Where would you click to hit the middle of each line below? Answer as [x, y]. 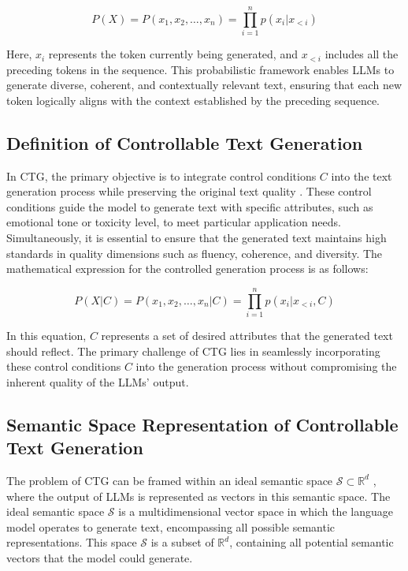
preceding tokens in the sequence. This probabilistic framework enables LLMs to [200, 69]
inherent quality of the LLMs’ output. [98, 381]
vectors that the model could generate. [100, 557]
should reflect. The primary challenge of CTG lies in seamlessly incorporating [193, 351]
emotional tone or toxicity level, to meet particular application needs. [174, 222]
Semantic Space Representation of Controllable [202, 424]
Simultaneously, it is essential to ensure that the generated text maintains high [197, 238]
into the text [362, 175]
